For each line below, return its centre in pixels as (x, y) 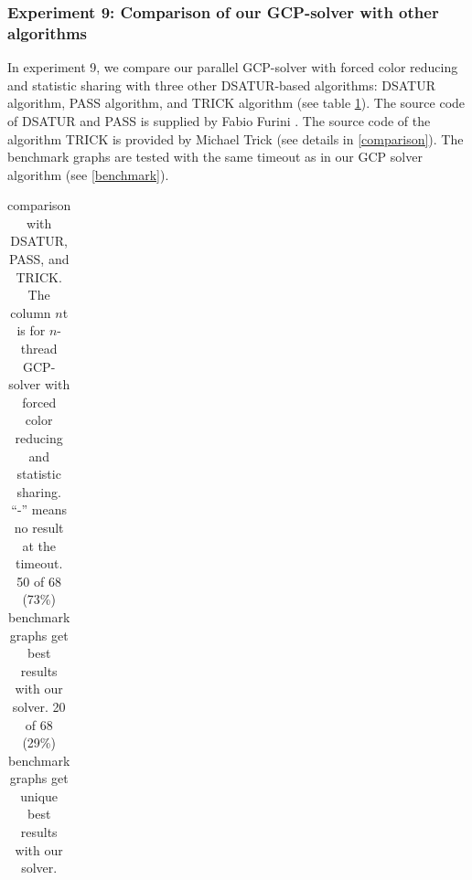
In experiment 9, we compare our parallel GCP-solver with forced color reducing (233, 67)
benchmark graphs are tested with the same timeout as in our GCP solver (215, 157)
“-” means (39, 509)
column (31, 312)
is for (31, 330)
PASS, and (39, 259)
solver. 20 (39, 706)
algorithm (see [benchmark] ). (88, 174)
